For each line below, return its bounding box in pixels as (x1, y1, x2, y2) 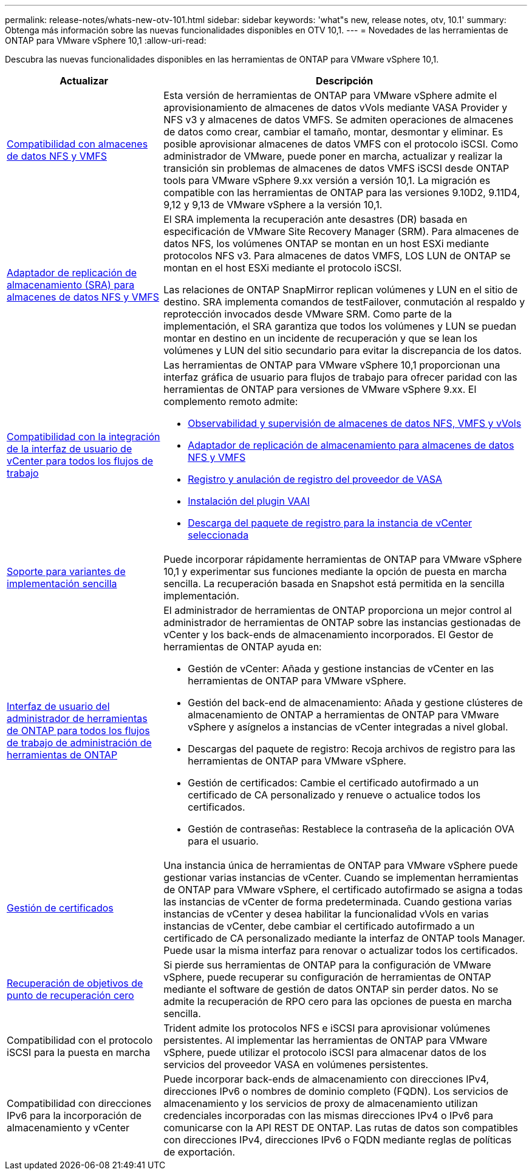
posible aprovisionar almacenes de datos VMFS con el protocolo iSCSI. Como (163, 138, 519, 150)
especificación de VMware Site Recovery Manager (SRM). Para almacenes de (163, 225, 519, 237)
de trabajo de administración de (7, 737, 152, 749)
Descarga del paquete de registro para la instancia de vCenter (188, 517, 472, 529)
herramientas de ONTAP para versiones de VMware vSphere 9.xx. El (163, 383, 477, 395)
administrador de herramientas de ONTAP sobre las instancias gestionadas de (163, 616, 521, 628)
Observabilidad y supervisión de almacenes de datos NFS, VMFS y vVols (188, 417, 522, 429)
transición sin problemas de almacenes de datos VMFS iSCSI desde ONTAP (163, 162, 510, 174)
